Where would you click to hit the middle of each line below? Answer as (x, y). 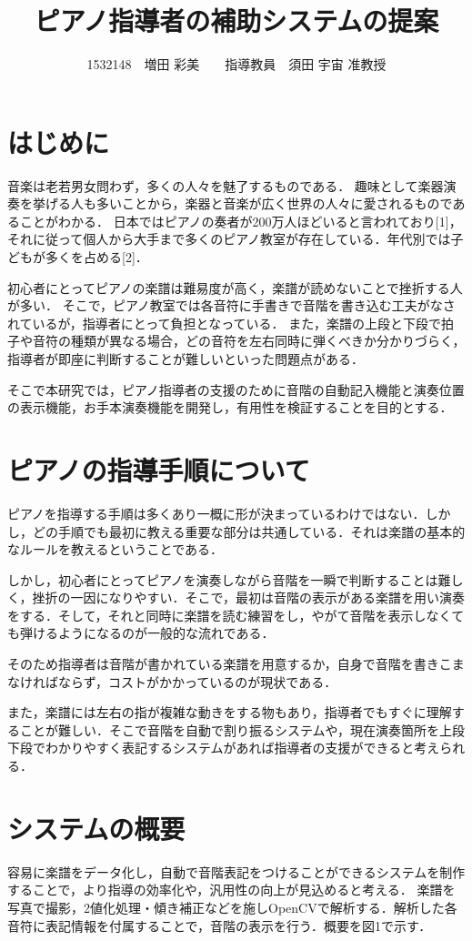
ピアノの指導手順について (159, 469)
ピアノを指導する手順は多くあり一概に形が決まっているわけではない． (216, 513)
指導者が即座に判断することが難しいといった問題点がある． (186, 359)
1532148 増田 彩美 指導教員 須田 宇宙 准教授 (236, 64)
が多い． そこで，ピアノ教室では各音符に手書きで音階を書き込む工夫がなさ (231, 305)
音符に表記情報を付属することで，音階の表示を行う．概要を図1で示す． (220, 925)
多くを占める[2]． (96, 257)
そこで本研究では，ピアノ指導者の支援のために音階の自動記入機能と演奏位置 (236, 389)
